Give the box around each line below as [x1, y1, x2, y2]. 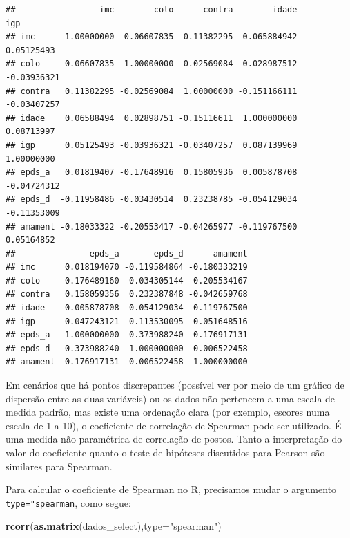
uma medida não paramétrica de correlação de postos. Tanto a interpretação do [6, 432, 342, 446]
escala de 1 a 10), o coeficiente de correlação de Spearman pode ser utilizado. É [6, 418, 342, 432]
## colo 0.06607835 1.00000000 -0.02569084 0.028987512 [6, 59, 298, 69]
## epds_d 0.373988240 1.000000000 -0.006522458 [6, 343, 248, 353]
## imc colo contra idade [6, 5, 298, 15]
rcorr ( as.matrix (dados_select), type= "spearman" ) [6, 519, 222, 533]
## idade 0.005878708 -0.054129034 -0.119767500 [6, 303, 248, 313]
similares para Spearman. [6, 458, 113, 473]
